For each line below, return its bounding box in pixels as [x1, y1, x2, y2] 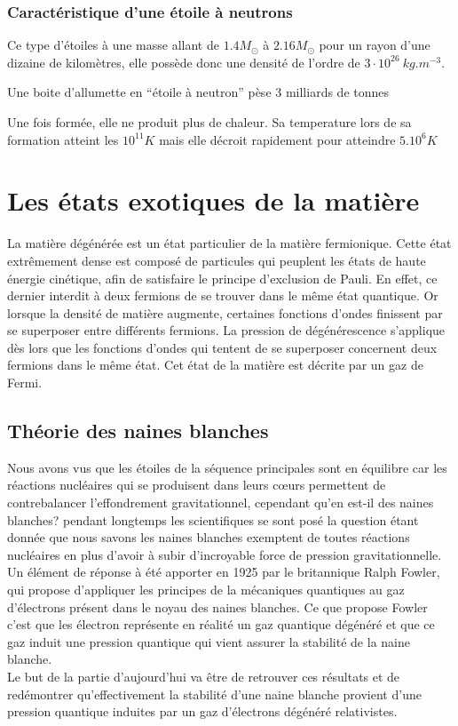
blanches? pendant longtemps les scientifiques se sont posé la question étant [7, 510, 419, 529]
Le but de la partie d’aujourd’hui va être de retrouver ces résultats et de [7, 666, 400, 685]
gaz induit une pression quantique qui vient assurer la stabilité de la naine [7, 632, 410, 650]
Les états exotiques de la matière [7, 182, 420, 219]
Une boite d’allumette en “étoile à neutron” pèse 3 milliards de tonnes [7, 83, 390, 101]
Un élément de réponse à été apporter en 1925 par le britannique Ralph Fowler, [7, 562, 440, 581]
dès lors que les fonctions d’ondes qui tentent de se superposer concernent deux [7, 338, 438, 356]
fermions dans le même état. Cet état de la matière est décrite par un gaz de [7, 355, 423, 374]
